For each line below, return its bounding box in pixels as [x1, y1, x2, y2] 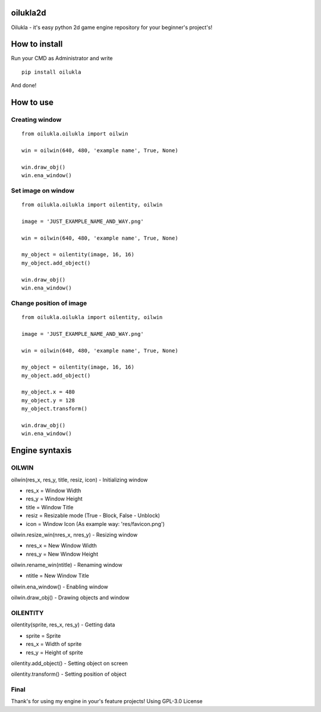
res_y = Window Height [26, 495, 83, 502]
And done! [11, 82, 37, 89]
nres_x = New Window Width [26, 542, 97, 549]
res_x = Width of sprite [26, 641, 82, 648]
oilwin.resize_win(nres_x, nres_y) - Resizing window [11, 531, 138, 538]
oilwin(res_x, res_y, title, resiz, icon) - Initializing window [11, 476, 148, 483]
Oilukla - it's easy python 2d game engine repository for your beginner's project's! [11, 24, 213, 31]
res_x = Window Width [26, 487, 81, 494]
